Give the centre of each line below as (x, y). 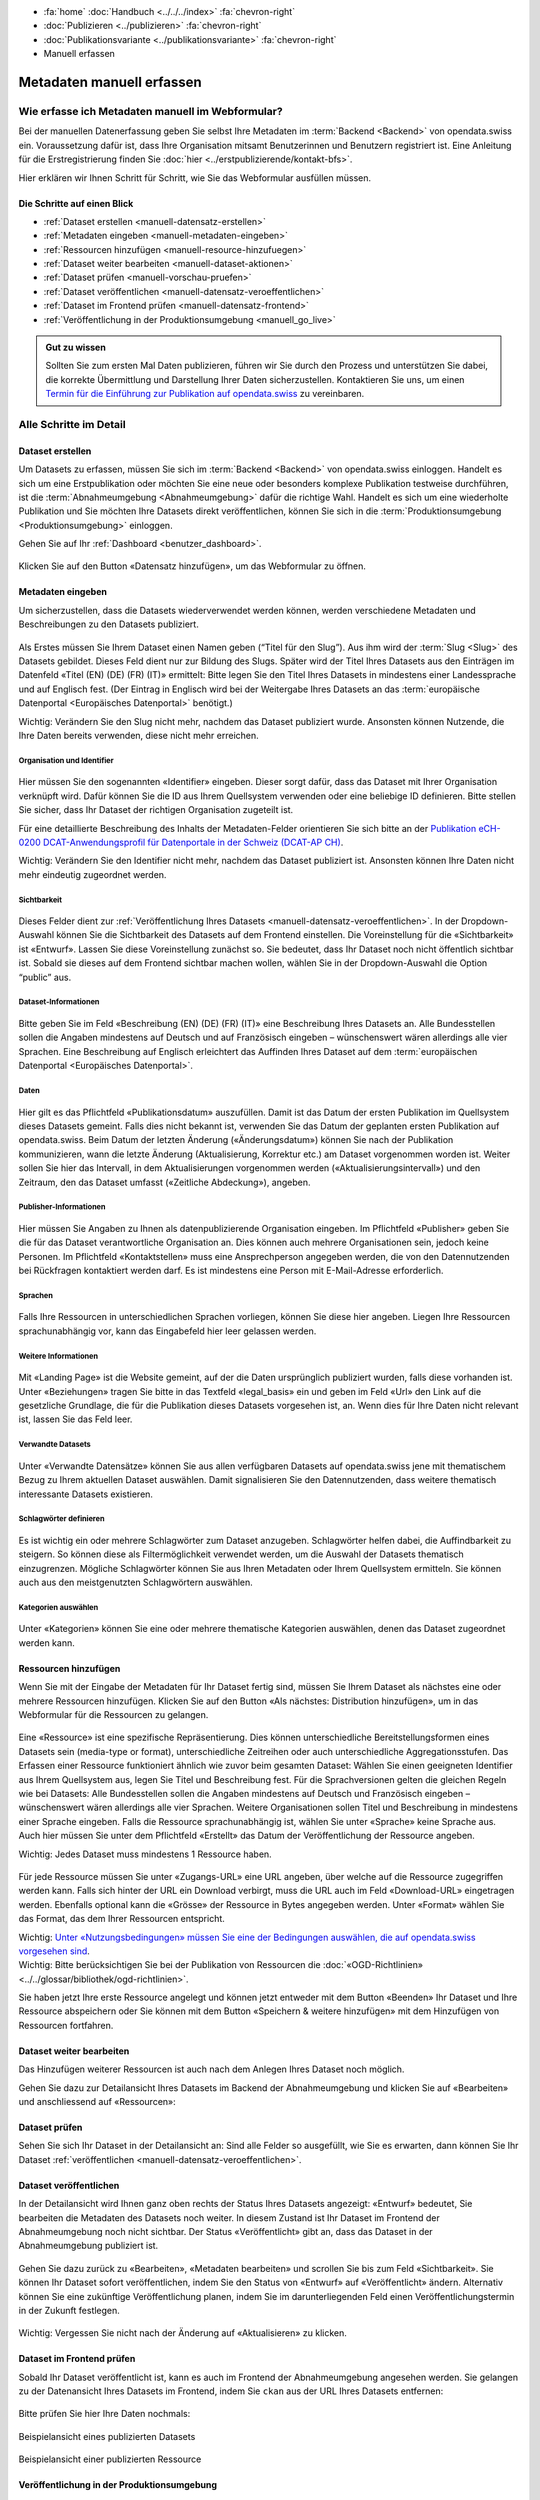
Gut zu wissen (76, 347)
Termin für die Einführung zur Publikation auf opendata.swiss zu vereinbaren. (205, 394)
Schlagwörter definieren (61, 1519)
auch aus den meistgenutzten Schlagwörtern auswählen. (136, 1582)
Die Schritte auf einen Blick (76, 203)
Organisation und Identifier (66, 760)
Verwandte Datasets (55, 1445)
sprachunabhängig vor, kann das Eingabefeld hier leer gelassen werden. (167, 1331)
